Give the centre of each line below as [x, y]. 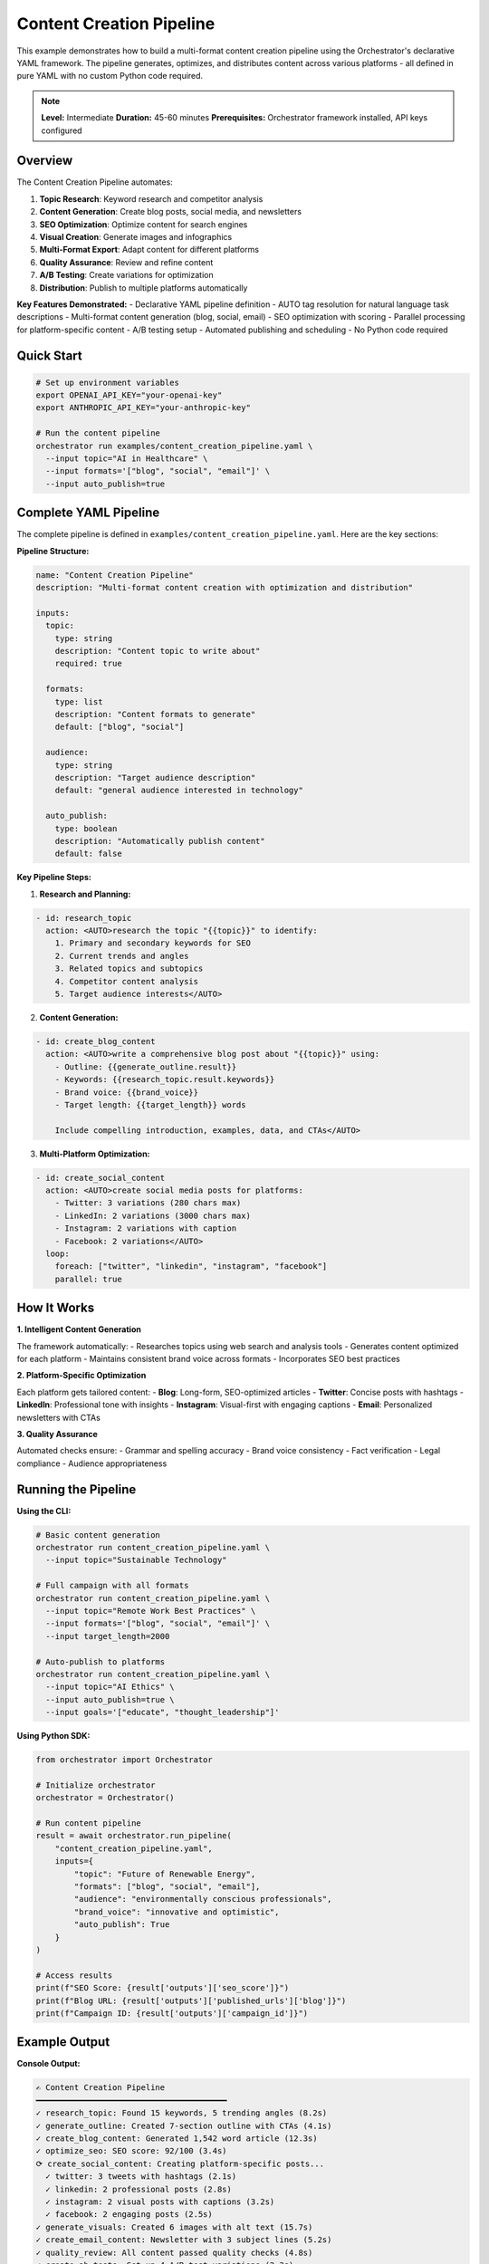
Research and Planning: [85, 894]
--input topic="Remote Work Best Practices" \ [151, 1611]
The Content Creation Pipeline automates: [95, 182]
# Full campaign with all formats [112, 1586]
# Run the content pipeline [98, 433]
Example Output [63, 2042]
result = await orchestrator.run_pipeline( [134, 1836]
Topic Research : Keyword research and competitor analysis [151, 198]
